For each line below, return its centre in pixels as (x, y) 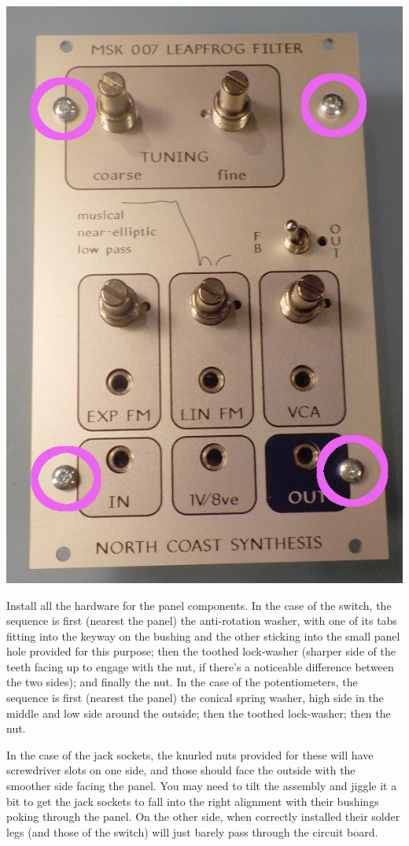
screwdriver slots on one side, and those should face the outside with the (181, 770)
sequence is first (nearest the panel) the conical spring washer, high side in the (195, 698)
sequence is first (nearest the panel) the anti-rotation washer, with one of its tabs (202, 621)
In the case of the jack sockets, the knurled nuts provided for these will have (190, 754)
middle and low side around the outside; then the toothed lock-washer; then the (199, 713)
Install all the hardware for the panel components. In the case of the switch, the (199, 605)
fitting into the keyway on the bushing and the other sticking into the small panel (203, 635)
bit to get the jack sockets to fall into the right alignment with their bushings (193, 801)
